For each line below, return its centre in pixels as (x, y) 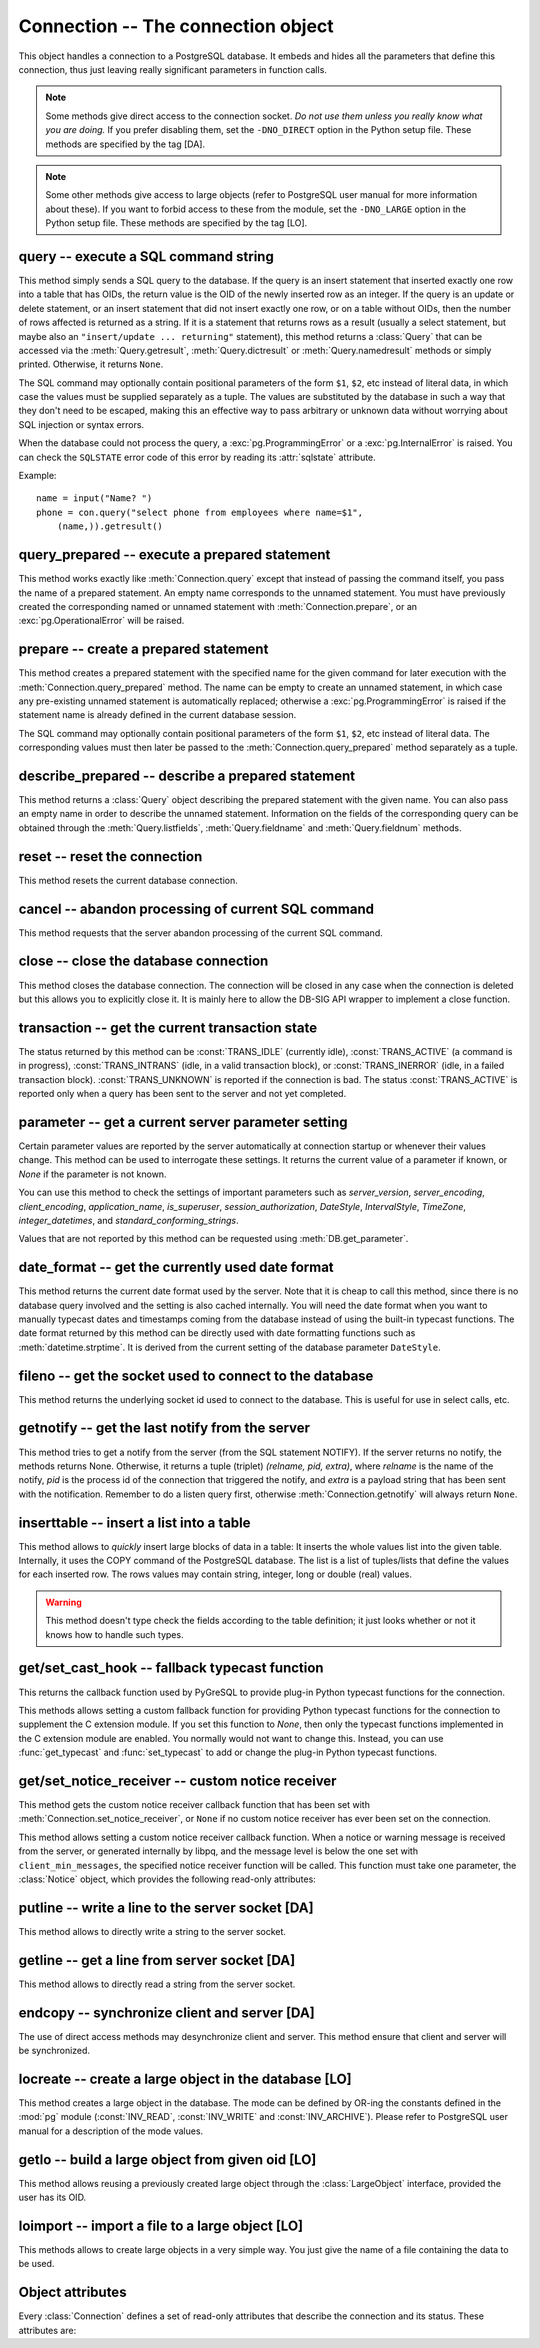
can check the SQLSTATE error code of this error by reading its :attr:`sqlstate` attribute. (197, 457)
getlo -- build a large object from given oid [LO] (167, 2159)
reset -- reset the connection (110, 856)
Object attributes (72, 2292)
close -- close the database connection (143, 961)
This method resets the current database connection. (128, 880)
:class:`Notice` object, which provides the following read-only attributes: (167, 1879)
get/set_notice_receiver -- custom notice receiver (177, 1780)
